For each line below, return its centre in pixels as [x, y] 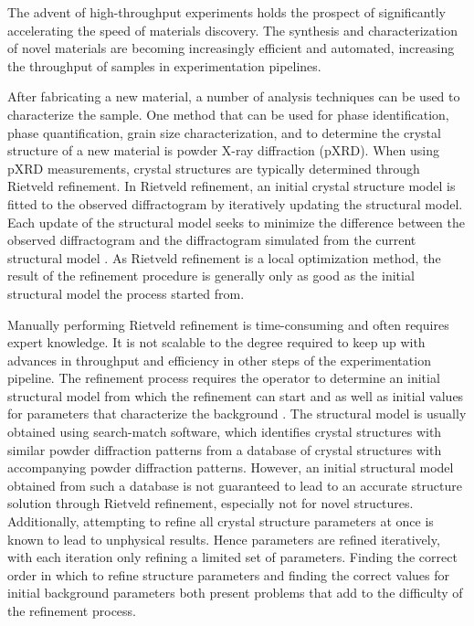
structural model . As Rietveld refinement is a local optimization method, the [224, 257]
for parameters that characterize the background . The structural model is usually [237, 414]
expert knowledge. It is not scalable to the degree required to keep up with [216, 342]
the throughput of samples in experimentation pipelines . [164, 65]
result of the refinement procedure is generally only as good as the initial [211, 276]
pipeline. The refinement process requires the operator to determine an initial [224, 378]
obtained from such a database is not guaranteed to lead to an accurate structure [235, 485]
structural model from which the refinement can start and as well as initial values [236, 395]
